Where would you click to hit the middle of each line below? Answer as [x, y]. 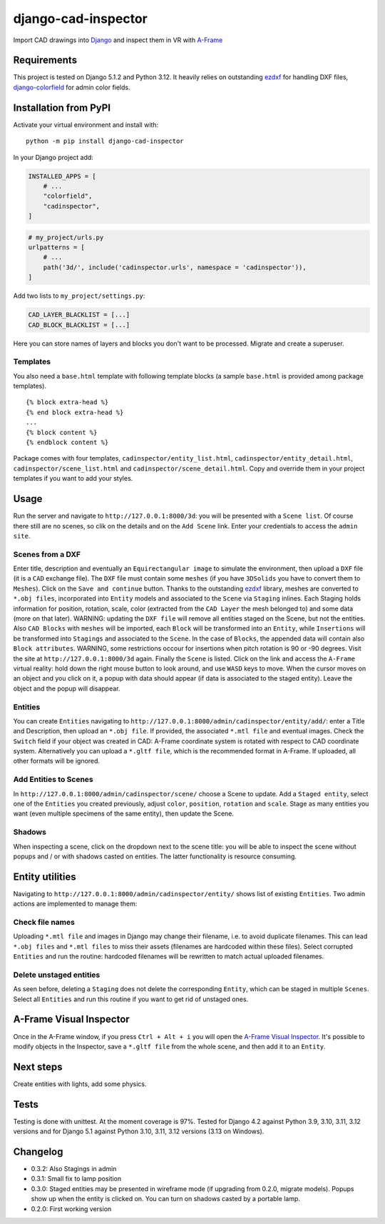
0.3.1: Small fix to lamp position [76, 1179]
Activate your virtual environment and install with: [86, 124]
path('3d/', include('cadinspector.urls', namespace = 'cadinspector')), [175, 267]
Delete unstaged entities [57, 975]
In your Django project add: [53, 157]
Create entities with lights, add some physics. [80, 1084]
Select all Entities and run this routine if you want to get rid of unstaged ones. [131, 999]
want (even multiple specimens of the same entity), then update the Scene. [124, 813]
